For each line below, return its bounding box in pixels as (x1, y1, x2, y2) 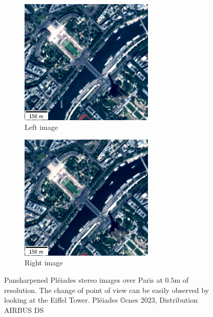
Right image (25, 257, 63, 268)
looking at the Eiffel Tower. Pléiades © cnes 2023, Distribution (4, 295, 198, 305)
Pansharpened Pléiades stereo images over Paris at (4, 274, 163, 285)
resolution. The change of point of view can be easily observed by (4, 284, 209, 295)
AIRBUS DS (4, 304, 44, 315)
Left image (25, 122, 58, 132)
